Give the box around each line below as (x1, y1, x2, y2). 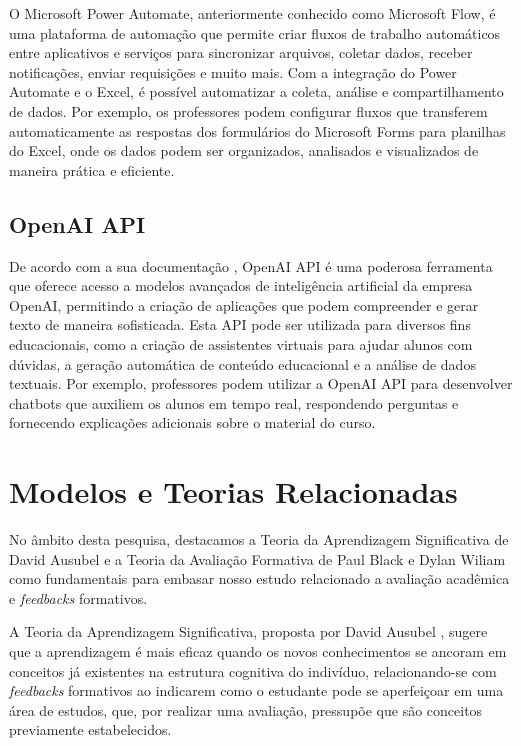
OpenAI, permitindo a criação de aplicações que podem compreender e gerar (9, 294, 479, 315)
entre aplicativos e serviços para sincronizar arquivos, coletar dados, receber (9, 42, 473, 63)
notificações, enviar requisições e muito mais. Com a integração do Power (9, 61, 457, 82)
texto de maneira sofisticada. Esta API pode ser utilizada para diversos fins (9, 314, 471, 335)
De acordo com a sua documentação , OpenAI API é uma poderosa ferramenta (9, 255, 493, 276)
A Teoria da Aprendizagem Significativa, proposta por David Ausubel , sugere (9, 621, 488, 642)
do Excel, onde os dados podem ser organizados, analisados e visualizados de (9, 140, 479, 161)
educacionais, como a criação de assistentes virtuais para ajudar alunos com (9, 333, 473, 354)
